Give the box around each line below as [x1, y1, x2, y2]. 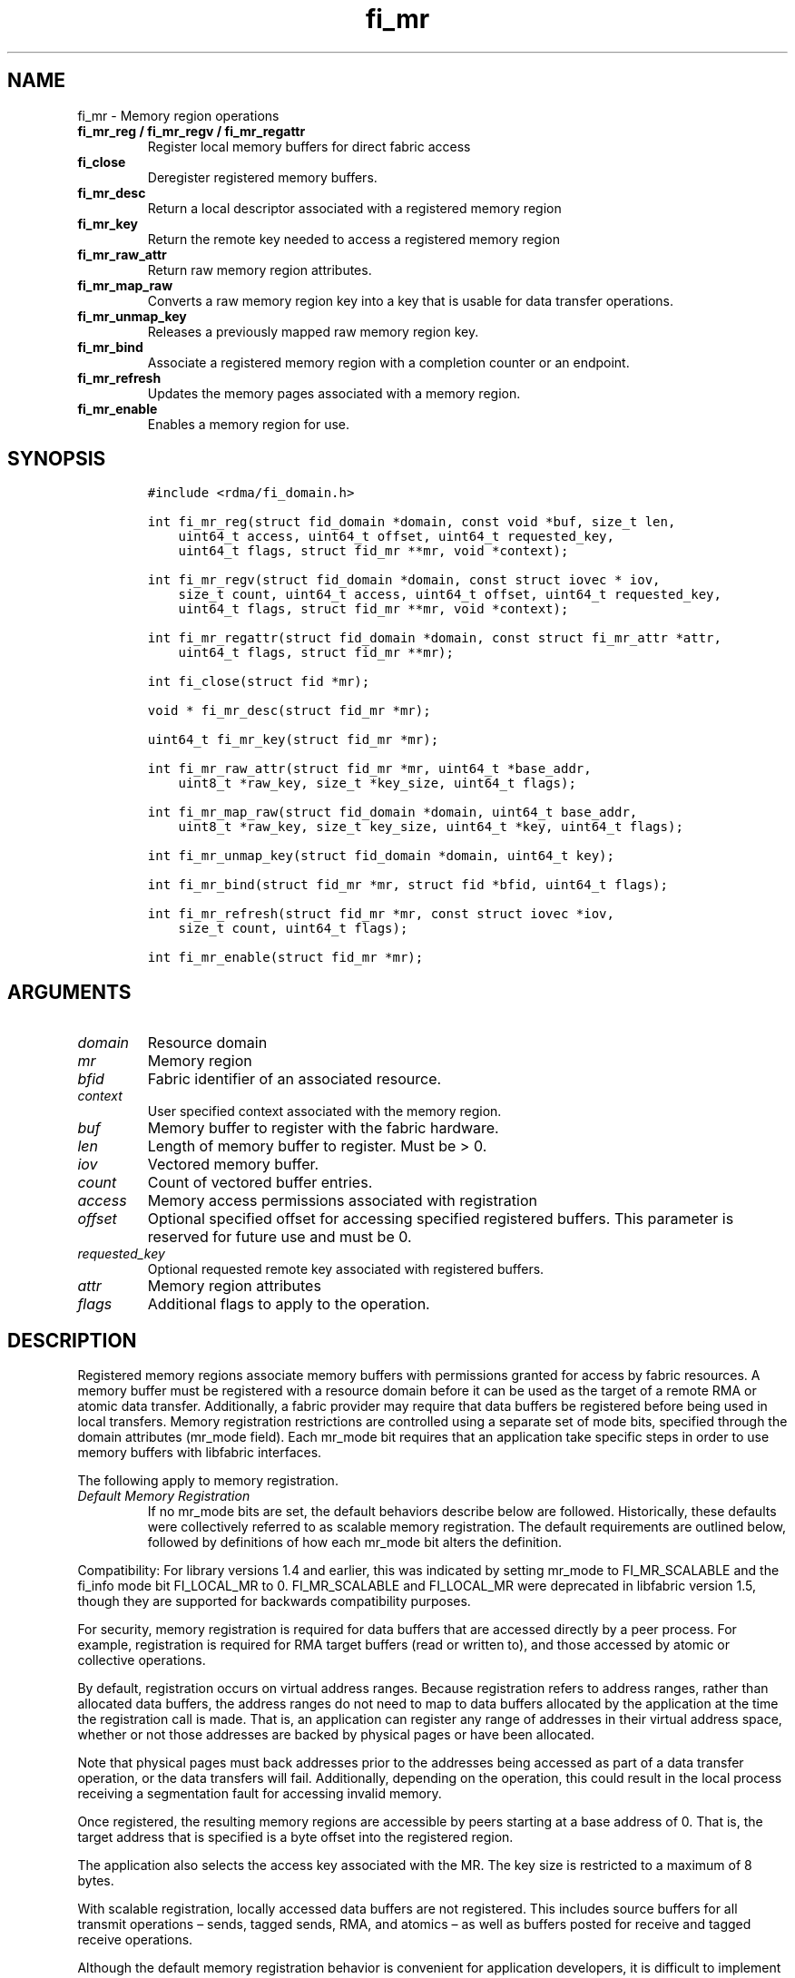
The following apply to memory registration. [77, 1473, 339, 1489]
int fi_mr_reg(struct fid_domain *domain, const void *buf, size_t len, [147, 514, 676, 530]
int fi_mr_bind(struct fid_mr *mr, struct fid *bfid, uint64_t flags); [147, 877, 668, 893]
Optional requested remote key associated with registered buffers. [147, 1261, 545, 1278]
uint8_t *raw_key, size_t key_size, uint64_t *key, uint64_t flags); [178, 819, 683, 835]
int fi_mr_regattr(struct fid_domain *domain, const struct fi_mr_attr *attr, [147, 631, 721, 646]
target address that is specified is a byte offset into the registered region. [77, 1829, 514, 1846]
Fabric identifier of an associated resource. [147, 1070, 442, 1089]
